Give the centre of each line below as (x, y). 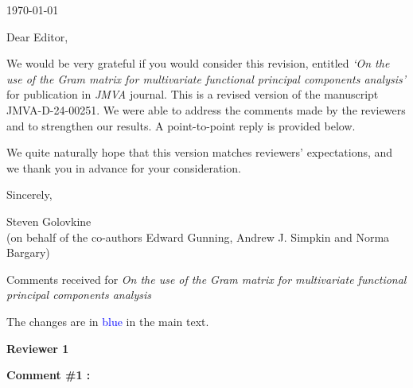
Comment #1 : (49, 375)
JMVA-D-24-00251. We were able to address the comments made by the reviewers (206, 109)
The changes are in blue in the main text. (108, 321)
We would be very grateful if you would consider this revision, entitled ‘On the (198, 63)
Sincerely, (29, 194)
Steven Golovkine (49, 221)
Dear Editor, (37, 36)
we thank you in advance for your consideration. (124, 167)
